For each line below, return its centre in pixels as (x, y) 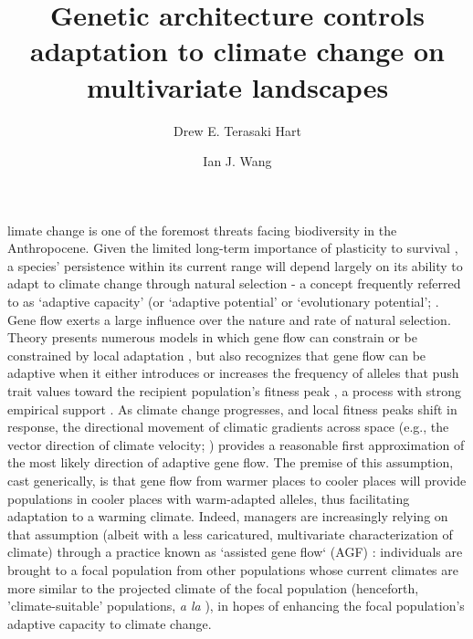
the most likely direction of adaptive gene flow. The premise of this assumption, (231, 462)
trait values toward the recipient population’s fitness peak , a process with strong (234, 391)
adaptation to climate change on (237, 51)
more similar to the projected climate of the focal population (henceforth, (213, 587)
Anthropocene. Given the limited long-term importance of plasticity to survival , (233, 248)
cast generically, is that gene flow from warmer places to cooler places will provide (237, 480)
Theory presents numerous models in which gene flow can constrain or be (212, 337)
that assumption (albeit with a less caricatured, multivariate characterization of (230, 534)
